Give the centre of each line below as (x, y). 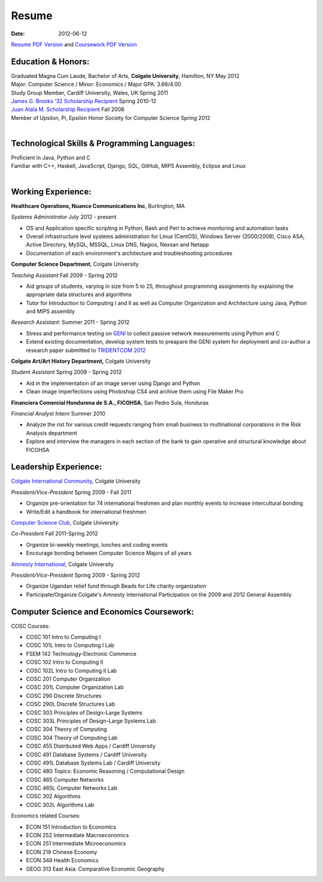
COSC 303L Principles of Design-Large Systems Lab (91, 721)
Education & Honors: (50, 61)
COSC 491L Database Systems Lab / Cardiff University (93, 763)
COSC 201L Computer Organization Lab (75, 687)
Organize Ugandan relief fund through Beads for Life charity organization (116, 586)
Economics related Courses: (46, 816)
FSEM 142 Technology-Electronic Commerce (81, 654)
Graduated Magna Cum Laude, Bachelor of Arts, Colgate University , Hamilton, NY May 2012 (125, 76)
